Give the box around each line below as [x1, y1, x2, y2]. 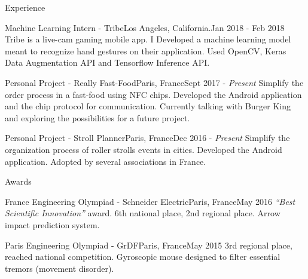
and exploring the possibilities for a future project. [5, 111, 190, 124]
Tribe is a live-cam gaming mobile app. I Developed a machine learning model [5, 33, 291, 45]
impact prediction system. [5, 218, 100, 231]
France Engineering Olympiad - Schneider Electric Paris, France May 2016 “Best [5, 195, 295, 207]
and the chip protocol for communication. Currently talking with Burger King [5, 100, 291, 112]
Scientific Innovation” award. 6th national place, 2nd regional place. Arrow [5, 207, 280, 219]
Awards [5, 175, 32, 188]
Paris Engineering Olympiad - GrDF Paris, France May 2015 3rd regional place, [5, 238, 292, 251]
